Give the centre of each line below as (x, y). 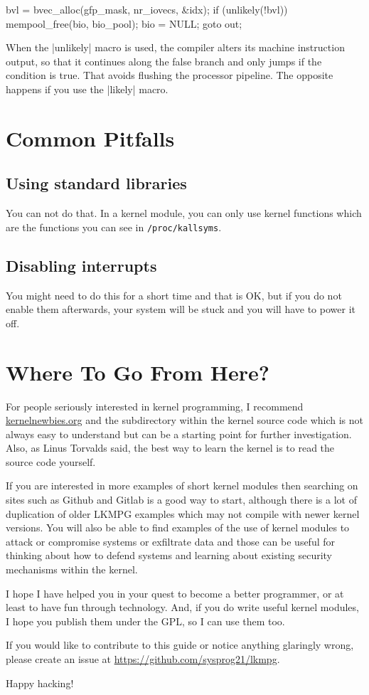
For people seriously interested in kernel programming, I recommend (155, 406)
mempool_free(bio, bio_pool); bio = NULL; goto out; (124, 23)
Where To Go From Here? (138, 372)
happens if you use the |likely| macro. (87, 89)
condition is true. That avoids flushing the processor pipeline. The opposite (170, 75)
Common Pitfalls (90, 138)
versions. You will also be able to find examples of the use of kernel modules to (178, 527)
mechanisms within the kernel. (72, 569)
